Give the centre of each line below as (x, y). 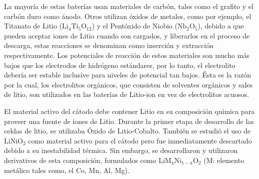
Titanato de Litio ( (33, 26)
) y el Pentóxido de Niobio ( (134, 26)
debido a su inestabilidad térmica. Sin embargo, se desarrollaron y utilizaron (121, 150)
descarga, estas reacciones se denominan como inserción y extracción (109, 45)
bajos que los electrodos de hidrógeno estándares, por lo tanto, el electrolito (120, 65)
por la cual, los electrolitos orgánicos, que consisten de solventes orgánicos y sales (128, 84)
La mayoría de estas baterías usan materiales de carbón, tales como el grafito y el (129, 6)
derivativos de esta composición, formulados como (80, 160)
